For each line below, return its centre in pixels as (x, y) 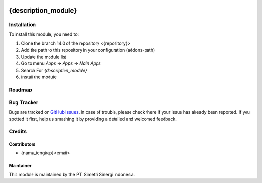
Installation (23, 25)
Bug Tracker (24, 103)
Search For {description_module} (54, 70)
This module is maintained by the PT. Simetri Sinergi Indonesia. (72, 174)
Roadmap (21, 90)
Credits (18, 131)
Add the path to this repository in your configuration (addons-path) (88, 50)
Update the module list (44, 57)
